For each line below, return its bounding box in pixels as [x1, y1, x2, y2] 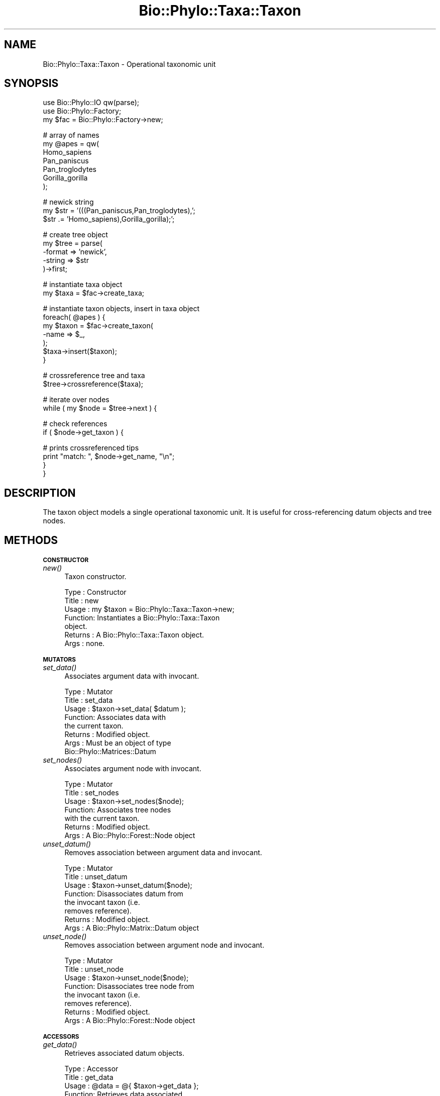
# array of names [43, 131, 99, 140]
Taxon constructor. [64, 572, 127, 581]
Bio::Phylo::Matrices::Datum [64, 747, 156, 756]
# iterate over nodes [43, 395, 109, 404]
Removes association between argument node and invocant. [64, 941, 265, 950]
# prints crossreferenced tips [43, 443, 139, 452]
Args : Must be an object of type [64, 739, 171, 748]
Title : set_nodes [64, 788, 119, 797]
